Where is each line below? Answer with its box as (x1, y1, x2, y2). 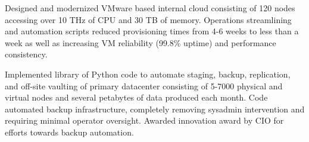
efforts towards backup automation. (5, 125, 134, 138)
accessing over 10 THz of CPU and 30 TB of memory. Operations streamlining (5, 13, 292, 25)
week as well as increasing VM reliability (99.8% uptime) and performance (5, 36, 276, 49)
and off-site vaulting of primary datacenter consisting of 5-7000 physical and (5, 79, 283, 92)
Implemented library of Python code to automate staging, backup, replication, (5, 67, 291, 80)
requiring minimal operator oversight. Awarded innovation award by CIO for (5, 114, 284, 127)
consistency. (5, 48, 48, 60)
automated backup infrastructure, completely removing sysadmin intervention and (5, 102, 305, 115)
